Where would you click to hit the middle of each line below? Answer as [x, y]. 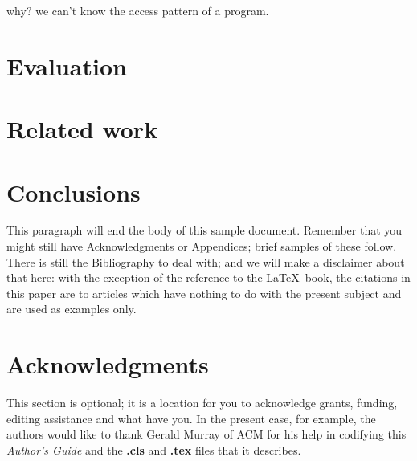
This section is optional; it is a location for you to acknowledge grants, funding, [202, 403]
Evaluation [67, 65]
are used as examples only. [72, 309]
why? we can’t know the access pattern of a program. [138, 10]
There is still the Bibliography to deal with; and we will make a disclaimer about [206, 261]
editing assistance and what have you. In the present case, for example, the [191, 418]
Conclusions [74, 192]
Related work [82, 129]
